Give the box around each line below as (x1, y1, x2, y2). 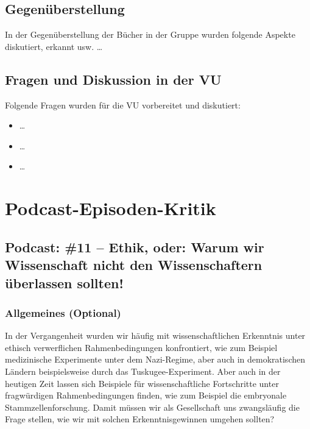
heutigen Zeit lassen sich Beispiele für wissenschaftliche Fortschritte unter (5, 377, 279, 389)
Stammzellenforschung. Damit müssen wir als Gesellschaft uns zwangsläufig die (5, 400, 300, 413)
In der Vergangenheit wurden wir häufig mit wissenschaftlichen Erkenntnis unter (5, 329, 306, 342)
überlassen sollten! (5, 273, 124, 292)
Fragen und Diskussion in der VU (5, 69, 222, 88)
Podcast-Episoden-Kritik (5, 196, 216, 221)
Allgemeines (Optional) (5, 305, 121, 320)
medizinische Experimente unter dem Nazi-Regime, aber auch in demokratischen (5, 353, 305, 366)
